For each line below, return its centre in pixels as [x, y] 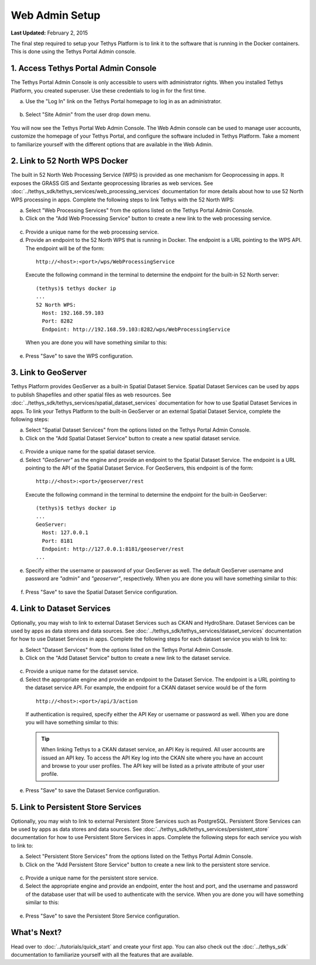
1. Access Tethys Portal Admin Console [84, 68]
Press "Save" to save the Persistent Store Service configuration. [103, 916]
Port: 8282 [57, 321]
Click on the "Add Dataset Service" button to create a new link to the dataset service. [128, 658]
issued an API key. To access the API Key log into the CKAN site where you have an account [152, 758]
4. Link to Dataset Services [61, 609]
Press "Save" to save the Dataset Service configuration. [93, 790]
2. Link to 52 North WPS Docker [69, 161]
